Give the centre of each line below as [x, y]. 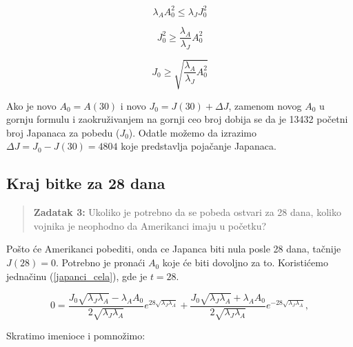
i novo [133, 105]
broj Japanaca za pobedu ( [63, 132]
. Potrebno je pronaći [100, 262]
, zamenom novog [265, 105]
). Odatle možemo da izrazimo [192, 132]
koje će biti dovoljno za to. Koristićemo [245, 262]
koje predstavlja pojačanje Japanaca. [199, 146]
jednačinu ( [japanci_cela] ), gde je [77, 276]
